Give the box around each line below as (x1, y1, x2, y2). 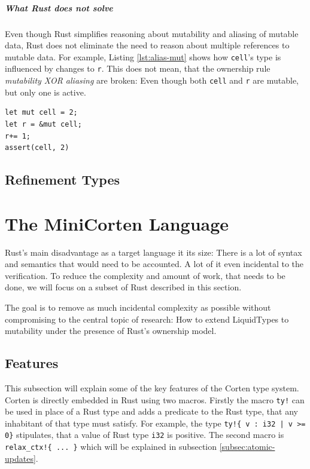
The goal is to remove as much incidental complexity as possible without (5, 301, 271, 313)
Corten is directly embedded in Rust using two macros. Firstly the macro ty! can (5, 393, 305, 406)
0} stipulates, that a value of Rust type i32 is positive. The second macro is (5, 428, 284, 441)
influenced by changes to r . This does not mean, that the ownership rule (5, 62, 271, 75)
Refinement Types (5, 170, 120, 189)
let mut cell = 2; (5, 108, 78, 117)
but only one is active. (5, 85, 86, 98)
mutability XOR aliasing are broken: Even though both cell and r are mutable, (5, 74, 299, 87)
